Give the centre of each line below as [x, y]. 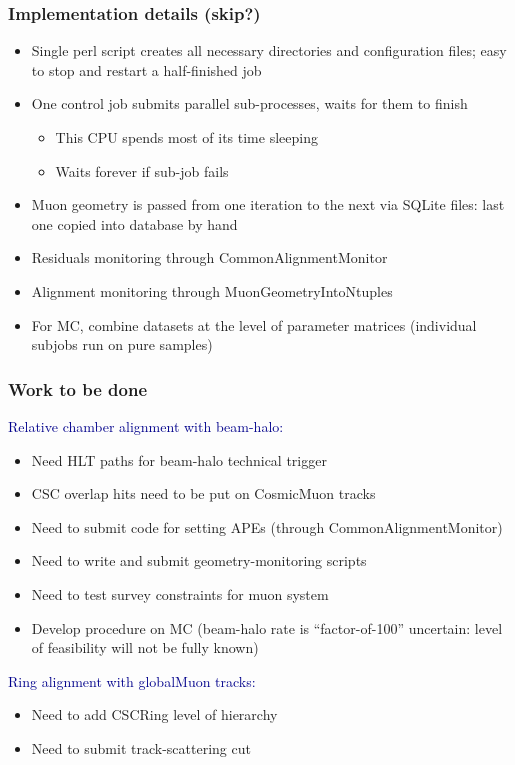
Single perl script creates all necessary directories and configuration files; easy [269, 50]
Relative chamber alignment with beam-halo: [146, 425]
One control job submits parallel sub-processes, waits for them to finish [249, 103]
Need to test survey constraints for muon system [180, 593]
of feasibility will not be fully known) [145, 647]
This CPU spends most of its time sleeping [186, 137]
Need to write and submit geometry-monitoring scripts [199, 560]
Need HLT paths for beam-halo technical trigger [179, 459]
